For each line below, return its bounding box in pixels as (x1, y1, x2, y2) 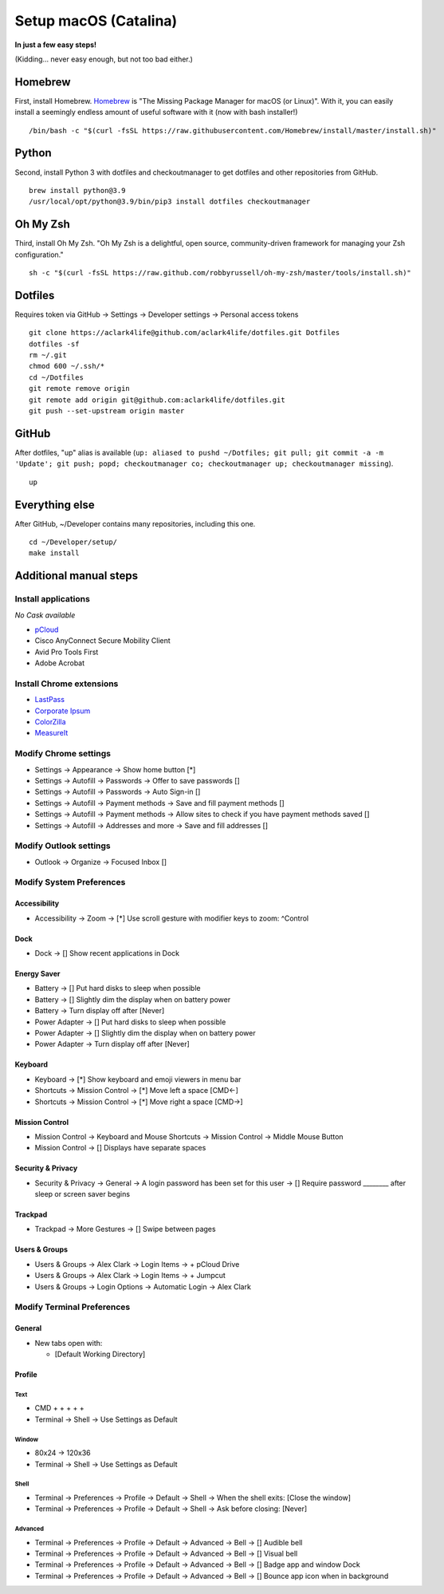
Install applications (14, 594, 91, 605)
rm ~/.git (29, 351, 67, 360)
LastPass (34, 695, 65, 704)
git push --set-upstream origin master (29, 407, 185, 416)
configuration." (14, 250, 64, 259)
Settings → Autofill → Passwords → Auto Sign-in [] (34, 787, 201, 797)
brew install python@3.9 (29, 186, 126, 195)
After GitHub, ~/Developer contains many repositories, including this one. (14, 519, 256, 528)
